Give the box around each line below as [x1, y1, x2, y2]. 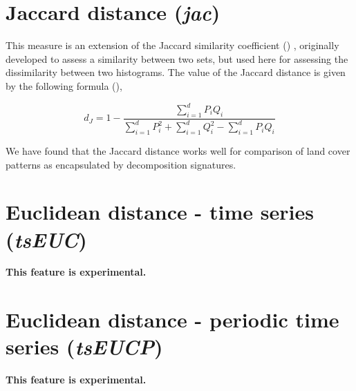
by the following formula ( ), [6, 78, 122, 93]
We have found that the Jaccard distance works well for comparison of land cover [6, 143, 350, 158]
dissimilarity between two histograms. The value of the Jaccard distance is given [6, 65, 346, 79]
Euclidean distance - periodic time [6, 305, 339, 334]
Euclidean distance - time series [6, 198, 314, 226]
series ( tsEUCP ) [6, 332, 163, 361]
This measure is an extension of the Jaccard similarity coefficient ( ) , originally [6, 38, 339, 53]
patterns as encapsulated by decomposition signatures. [6, 157, 236, 171]
